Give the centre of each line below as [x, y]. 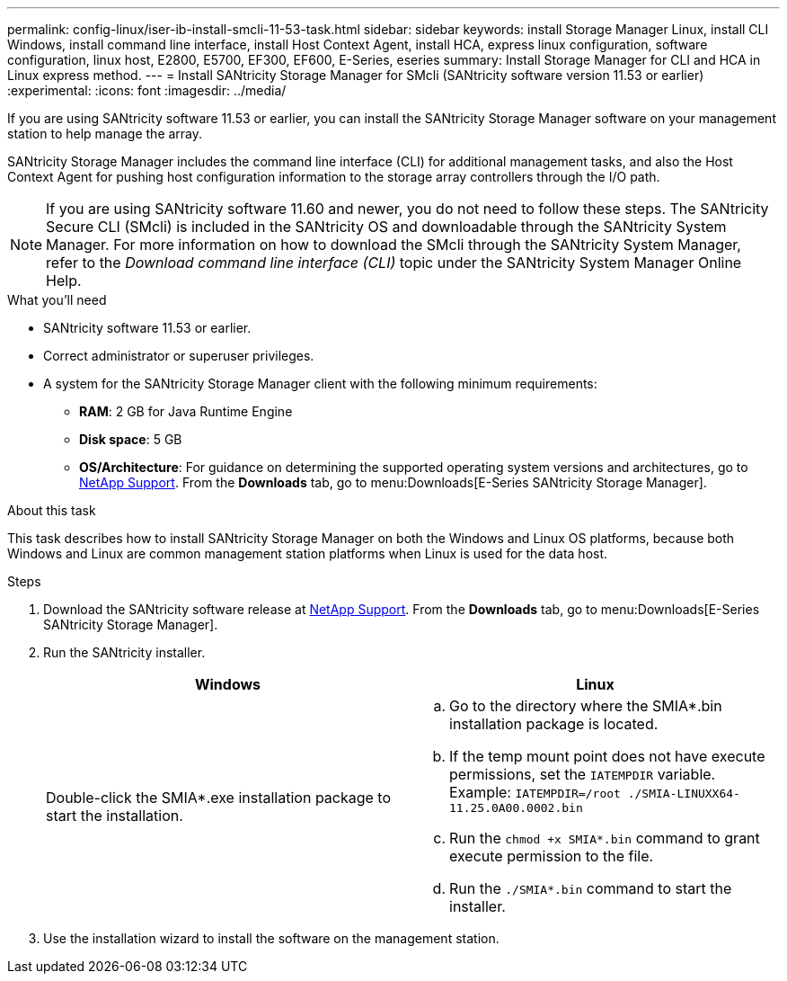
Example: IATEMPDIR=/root [535, 792]
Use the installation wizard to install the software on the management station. [271, 938]
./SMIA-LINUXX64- [684, 794]
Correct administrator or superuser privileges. [179, 356]
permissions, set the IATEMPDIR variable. [583, 774]
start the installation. [115, 815]
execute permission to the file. [552, 856]
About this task [52, 510]
